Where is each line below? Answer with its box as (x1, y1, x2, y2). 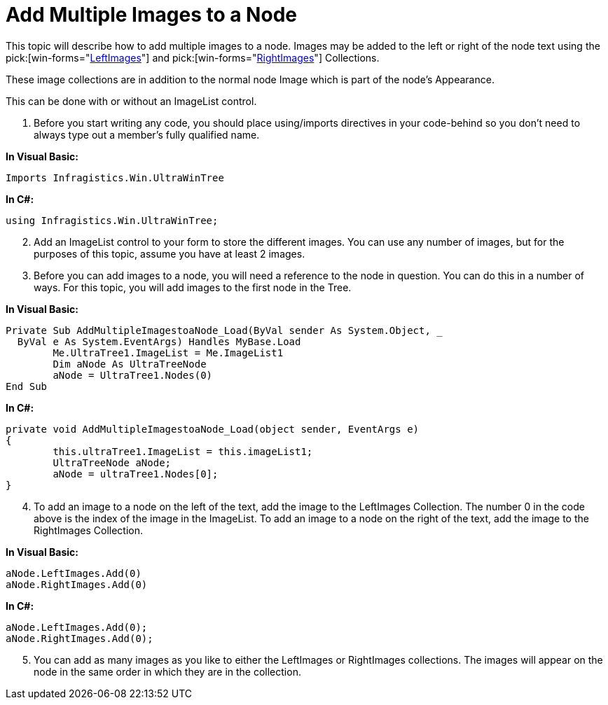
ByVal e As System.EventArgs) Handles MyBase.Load (17, 335, 301, 347)
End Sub (6, 380, 48, 392)
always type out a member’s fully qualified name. (34, 128, 260, 141)
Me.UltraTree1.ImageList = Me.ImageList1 (53, 347, 284, 358)
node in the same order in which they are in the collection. (34, 665, 301, 678)
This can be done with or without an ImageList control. (6, 95, 257, 107)
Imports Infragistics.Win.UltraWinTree (6, 172, 224, 183)
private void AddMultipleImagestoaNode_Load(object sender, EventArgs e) (6, 423, 420, 435)
